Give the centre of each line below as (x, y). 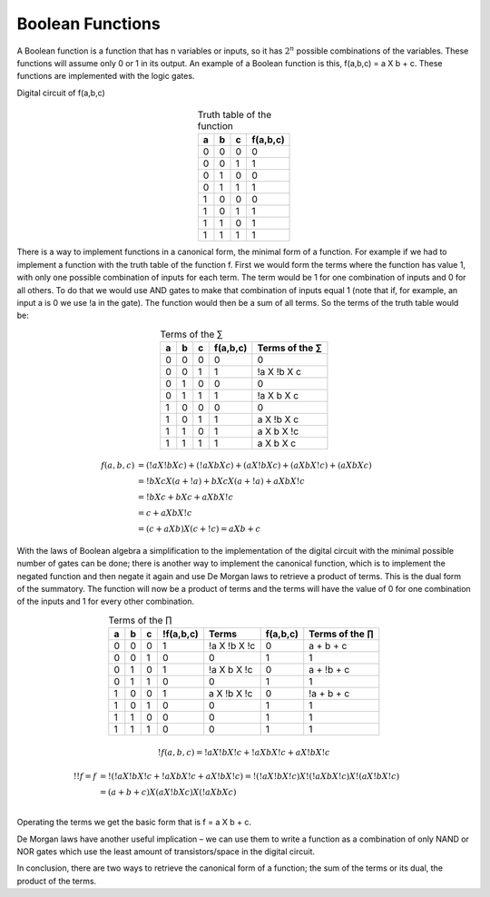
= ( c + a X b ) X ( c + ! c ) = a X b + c (199, 529)
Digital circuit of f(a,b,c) (61, 93)
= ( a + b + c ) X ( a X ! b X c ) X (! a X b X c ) (168, 793)
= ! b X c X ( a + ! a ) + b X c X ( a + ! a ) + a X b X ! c (221, 481)
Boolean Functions (88, 24)
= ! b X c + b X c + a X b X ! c (186, 497)
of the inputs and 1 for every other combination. (106, 601)
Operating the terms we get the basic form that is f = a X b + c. (134, 823)
